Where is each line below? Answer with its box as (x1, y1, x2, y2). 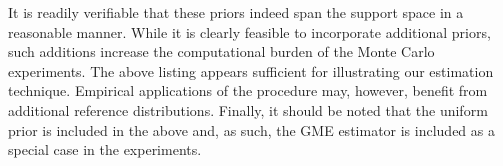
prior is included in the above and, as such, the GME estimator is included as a (8, 119, 495, 140)
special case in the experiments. (8, 139, 202, 160)
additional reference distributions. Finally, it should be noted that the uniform (8, 99, 488, 120)
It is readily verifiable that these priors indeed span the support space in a (8, 2, 464, 22)
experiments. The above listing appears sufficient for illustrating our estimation (8, 60, 494, 81)
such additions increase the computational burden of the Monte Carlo (8, 41, 435, 62)
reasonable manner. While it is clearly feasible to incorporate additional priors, (8, 21, 491, 42)
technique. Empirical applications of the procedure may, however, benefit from (8, 80, 488, 101)
